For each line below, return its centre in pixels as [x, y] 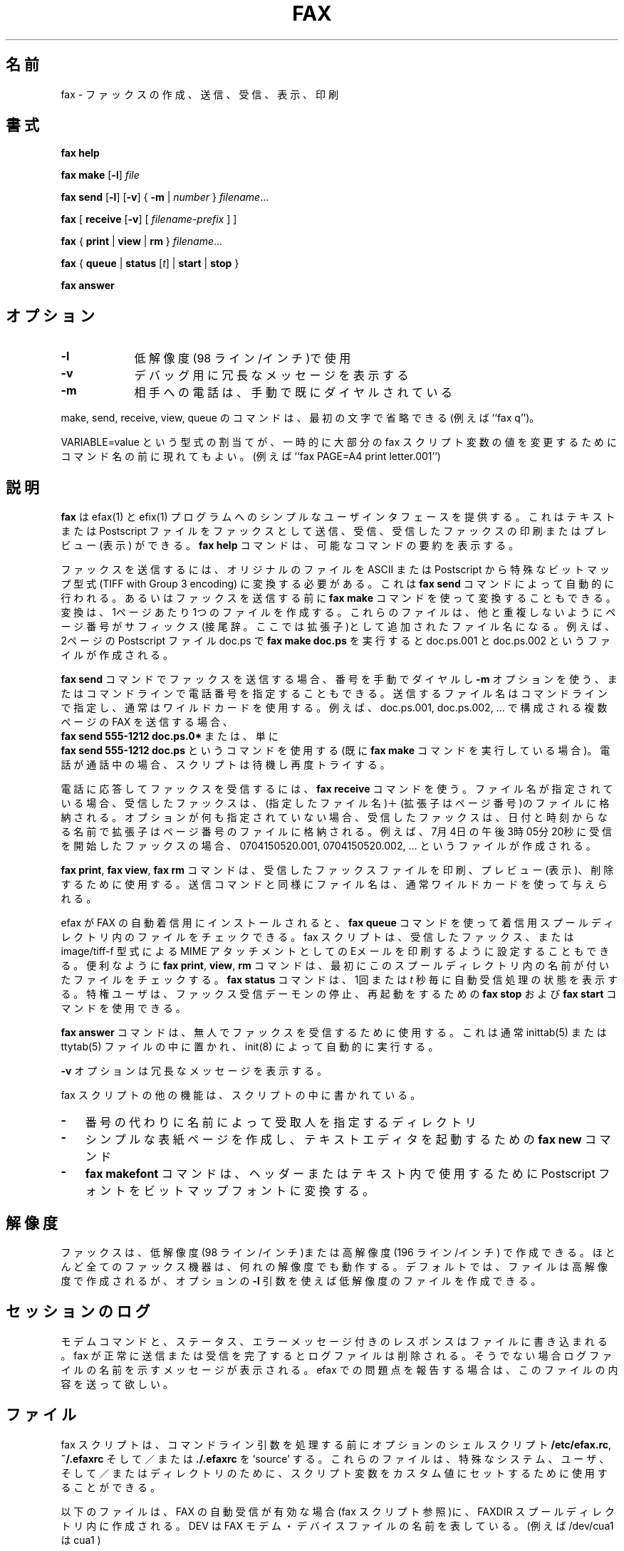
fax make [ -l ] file [100, 175]
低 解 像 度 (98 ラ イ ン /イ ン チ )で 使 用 [243, 359]
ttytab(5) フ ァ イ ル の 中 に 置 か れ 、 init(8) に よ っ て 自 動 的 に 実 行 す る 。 [250, 1047]
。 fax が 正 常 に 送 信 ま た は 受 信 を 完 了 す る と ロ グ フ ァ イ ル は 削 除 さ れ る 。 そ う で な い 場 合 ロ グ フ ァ [337, 1355]
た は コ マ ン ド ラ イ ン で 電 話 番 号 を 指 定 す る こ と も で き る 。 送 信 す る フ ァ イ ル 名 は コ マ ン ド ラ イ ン [334, 694]
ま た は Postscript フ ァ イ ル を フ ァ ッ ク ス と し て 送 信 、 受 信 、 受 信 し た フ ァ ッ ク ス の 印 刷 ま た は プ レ [334, 531]
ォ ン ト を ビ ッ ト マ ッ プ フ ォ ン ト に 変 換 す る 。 [230, 1191]
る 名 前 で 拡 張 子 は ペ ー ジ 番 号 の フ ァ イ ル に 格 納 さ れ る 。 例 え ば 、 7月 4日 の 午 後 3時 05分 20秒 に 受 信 [337, 832]
